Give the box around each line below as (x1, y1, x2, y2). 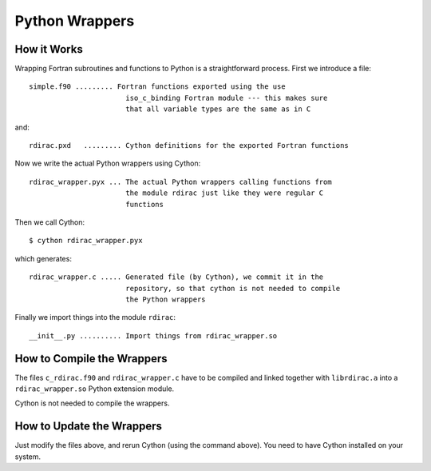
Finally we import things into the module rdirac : (14, 313, 176, 322)
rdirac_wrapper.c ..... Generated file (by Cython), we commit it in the (29, 273, 324, 281)
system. (14, 452, 42, 461)
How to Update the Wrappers (14, 420, 163, 433)
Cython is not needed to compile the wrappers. (14, 398, 170, 408)
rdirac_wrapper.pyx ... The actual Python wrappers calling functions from (29, 177, 332, 186)
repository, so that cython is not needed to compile (125, 284, 341, 293)
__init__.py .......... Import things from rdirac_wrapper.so (29, 331, 278, 340)
